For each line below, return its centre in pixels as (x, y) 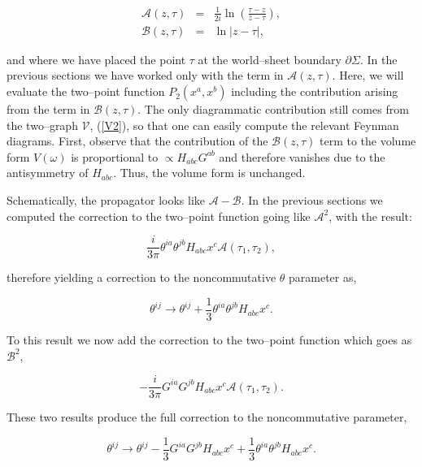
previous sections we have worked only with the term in (145, 75)
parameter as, (323, 277)
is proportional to (115, 156)
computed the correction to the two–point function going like (159, 216)
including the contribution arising (315, 91)
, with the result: (370, 216)
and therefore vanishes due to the (302, 156)
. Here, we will (368, 75)
